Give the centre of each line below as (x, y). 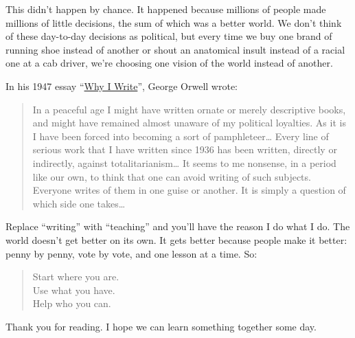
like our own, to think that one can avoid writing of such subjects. (172, 176)
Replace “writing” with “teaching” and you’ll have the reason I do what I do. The (178, 226)
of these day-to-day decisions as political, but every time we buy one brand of (169, 36)
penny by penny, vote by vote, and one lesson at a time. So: (131, 253)
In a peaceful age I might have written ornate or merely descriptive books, (189, 109)
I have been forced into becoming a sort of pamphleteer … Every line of (181, 136)
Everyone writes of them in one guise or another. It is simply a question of (189, 190)
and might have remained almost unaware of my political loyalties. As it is (189, 123)
